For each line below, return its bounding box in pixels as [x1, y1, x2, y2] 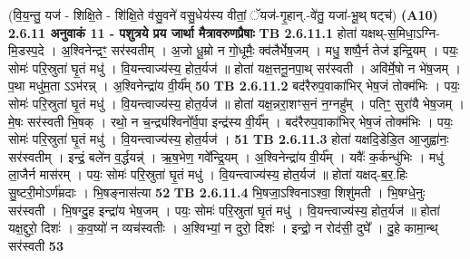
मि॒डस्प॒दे [8, 41, 44, 60]
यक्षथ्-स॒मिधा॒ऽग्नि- [360, 23, 440, 42]
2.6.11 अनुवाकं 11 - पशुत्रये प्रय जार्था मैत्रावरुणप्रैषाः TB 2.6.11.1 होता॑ [8, 23, 357, 42]
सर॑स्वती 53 [8, 235, 64, 254]
